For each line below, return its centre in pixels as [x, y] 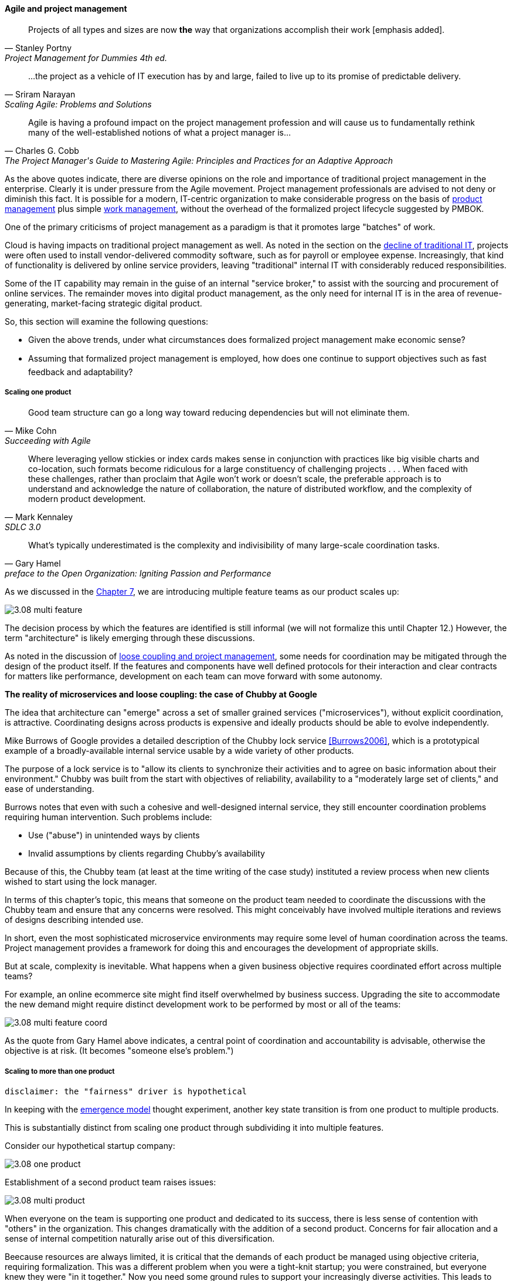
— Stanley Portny [38, 48]
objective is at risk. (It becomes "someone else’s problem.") [119, 1051]
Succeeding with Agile [48, 441]
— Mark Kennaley [39, 517]
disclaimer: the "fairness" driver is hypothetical [126, 1092]
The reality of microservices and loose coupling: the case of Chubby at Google [161, 695]
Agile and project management [66, 9]
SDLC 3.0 [23, 527]
